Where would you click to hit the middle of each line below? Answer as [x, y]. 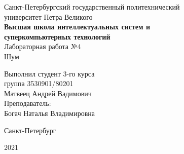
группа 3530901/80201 [39, 83]
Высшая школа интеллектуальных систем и [77, 27]
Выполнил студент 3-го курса [49, 73]
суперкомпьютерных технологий [57, 36]
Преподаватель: [28, 103]
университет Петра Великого [48, 16]
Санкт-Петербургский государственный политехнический [92, 7]
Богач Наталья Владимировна [50, 113]
